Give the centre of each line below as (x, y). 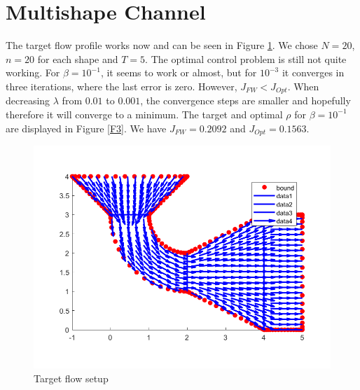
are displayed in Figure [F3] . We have (86, 128)
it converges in (313, 72)
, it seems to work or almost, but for (179, 72)
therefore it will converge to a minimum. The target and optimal (144, 114)
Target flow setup (71, 378)
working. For (33, 72)
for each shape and (78, 58)
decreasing (28, 100)
